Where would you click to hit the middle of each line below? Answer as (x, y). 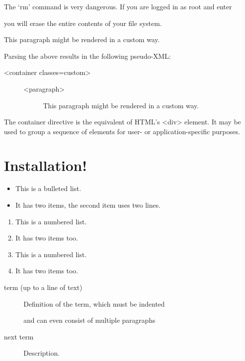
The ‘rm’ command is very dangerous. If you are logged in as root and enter (118, 6)
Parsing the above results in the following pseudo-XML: (88, 56)
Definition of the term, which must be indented (94, 303)
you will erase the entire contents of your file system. (83, 23)
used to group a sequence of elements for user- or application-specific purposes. (122, 131)
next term (19, 336)
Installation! (45, 165)
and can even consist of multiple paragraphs (89, 320)
